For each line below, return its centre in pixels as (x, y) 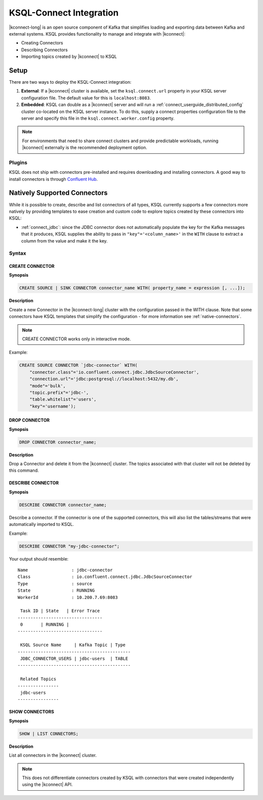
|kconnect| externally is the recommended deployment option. (85, 148)
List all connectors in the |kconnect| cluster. (53, 755)
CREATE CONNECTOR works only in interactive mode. (76, 339)
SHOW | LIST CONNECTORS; (49, 734)
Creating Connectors (42, 43)
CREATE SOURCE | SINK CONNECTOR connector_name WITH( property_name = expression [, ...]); (132, 288)
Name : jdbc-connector (65, 570)
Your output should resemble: (39, 559)
